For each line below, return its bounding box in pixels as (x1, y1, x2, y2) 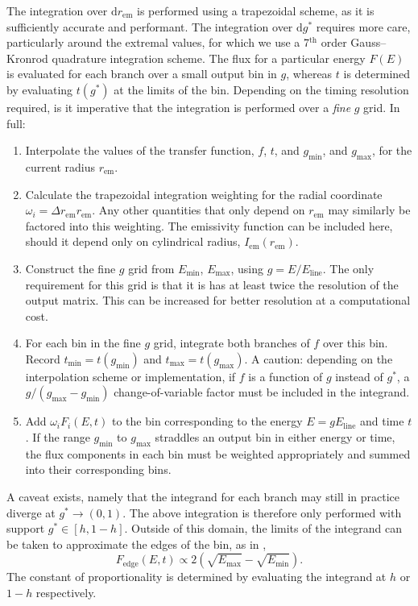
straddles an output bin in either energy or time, (155, 429, 395, 446)
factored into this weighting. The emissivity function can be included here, (25, 217, 393, 234)
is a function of (248, 367, 323, 384)
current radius (25, 158, 95, 175)
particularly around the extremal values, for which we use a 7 (6, 34, 310, 51)
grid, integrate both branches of (153, 334, 310, 351)
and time (360, 413, 404, 430)
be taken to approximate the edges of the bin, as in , (6, 535, 267, 552)
